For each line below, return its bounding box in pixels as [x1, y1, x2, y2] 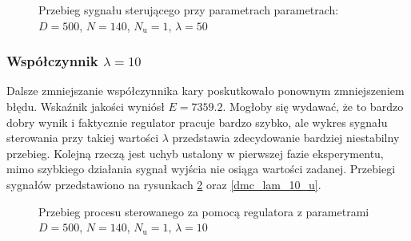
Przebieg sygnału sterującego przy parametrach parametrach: [38, 2, 339, 18]
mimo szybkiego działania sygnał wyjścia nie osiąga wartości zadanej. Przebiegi [6, 160, 396, 177]
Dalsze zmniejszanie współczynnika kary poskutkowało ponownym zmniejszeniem [6, 82, 405, 99]
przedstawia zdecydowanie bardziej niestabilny [172, 129, 400, 146]
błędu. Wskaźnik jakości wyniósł [6, 98, 165, 114]
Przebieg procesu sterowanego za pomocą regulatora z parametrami [38, 203, 369, 219]
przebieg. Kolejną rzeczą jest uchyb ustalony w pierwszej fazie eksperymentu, [6, 144, 384, 161]
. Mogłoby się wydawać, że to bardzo [222, 98, 404, 114]
